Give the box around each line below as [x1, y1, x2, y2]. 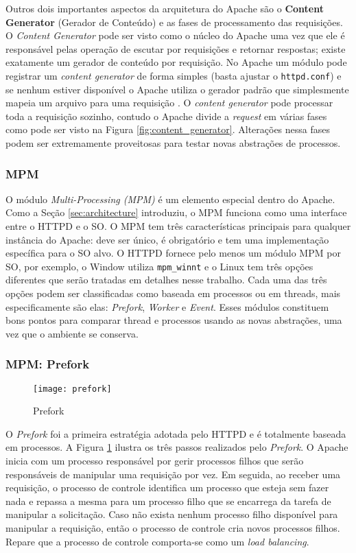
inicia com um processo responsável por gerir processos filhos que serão [5, 454, 304, 468]
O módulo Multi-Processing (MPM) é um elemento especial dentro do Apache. [5, 191, 335, 206]
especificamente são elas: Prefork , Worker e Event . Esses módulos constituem [5, 299, 329, 314]
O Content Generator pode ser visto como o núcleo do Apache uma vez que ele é [5, 28, 345, 43]
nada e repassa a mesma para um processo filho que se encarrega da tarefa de [5, 493, 331, 508]
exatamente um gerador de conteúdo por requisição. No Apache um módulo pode [5, 55, 347, 69]
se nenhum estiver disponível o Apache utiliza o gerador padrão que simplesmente [5, 82, 349, 96]
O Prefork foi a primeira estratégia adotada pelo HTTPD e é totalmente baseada [5, 426, 346, 440]
